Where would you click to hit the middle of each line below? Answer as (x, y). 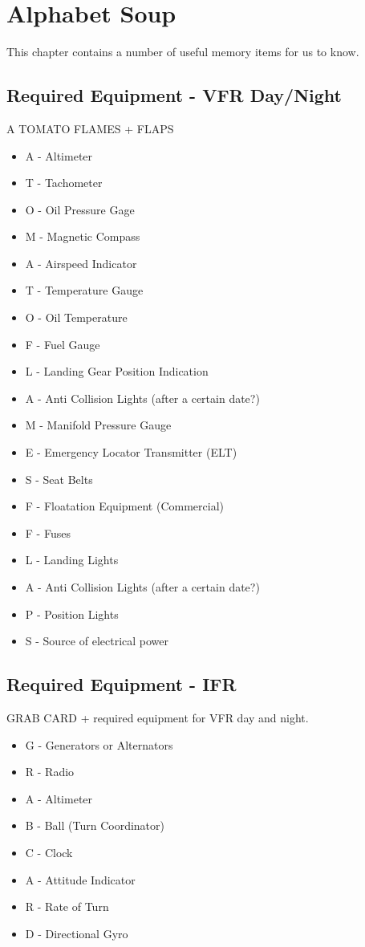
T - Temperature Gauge (84, 290)
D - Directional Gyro (77, 933)
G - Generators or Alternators (99, 744)
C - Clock (49, 852)
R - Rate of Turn (67, 906)
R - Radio (50, 772)
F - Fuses (48, 532)
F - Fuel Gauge (63, 344)
